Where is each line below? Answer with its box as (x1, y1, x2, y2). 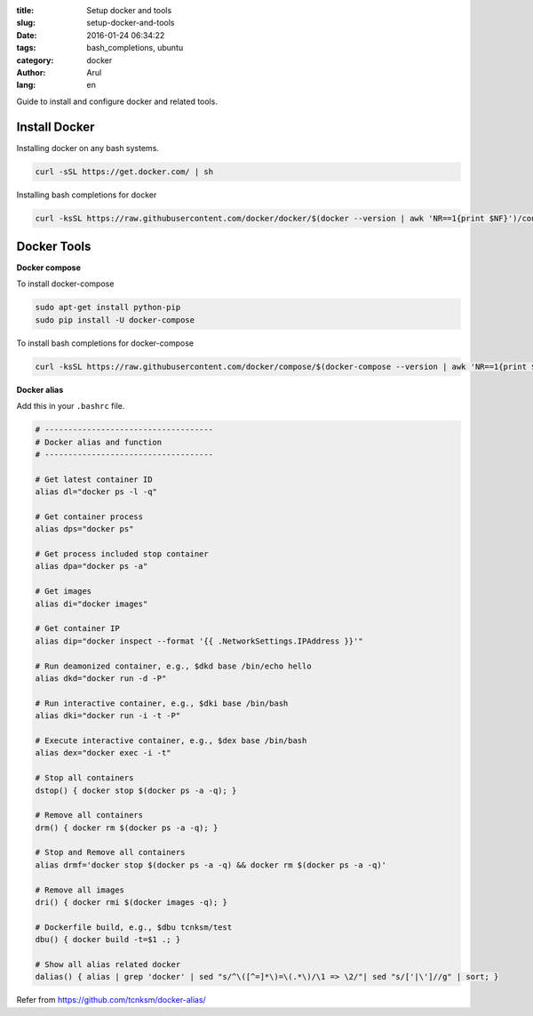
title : (16, 5, 35, 15)
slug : (16, 18, 36, 28)
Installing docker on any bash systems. (16, 142, 160, 153)
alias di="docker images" (35, 598, 148, 609)
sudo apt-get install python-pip (35, 302, 181, 313)
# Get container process (35, 511, 144, 522)
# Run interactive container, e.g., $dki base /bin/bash (35, 698, 289, 708)
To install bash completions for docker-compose (16, 338, 195, 348)
